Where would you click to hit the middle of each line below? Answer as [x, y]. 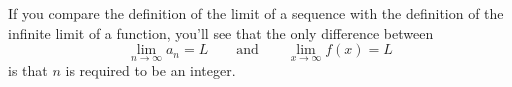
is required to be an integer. [150, 70]
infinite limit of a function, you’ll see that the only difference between [221, 32]
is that [28, 70]
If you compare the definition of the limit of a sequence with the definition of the [256, 13]
